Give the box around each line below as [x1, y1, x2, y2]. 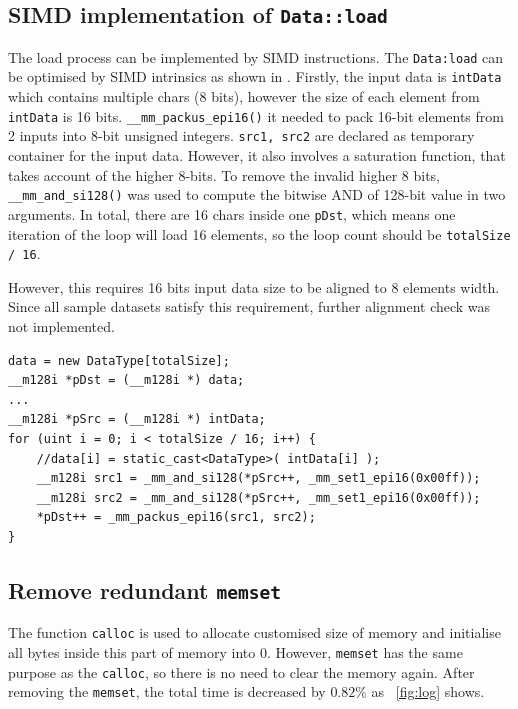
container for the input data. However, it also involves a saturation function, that [8, 145, 506, 165]
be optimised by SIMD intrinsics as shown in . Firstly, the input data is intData [8, 66, 502, 87]
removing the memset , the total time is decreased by [8, 681, 326, 702]
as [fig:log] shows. [371, 681, 485, 702]
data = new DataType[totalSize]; [8, 353, 230, 368]
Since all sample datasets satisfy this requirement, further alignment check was [8, 296, 491, 317]
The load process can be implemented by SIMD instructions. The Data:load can [8, 46, 504, 67]
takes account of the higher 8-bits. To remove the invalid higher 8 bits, [8, 164, 440, 185]
